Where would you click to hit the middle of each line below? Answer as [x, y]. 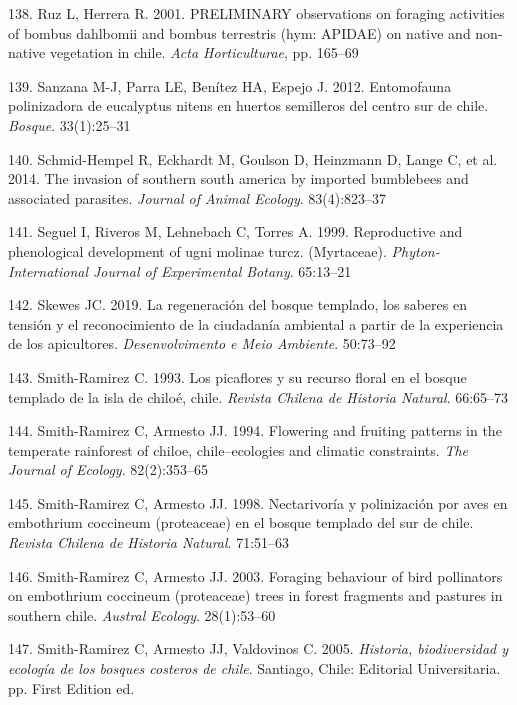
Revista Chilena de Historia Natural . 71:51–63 [149, 542]
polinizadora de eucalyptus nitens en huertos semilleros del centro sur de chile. [248, 105]
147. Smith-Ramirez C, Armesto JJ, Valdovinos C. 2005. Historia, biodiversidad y [258, 648]
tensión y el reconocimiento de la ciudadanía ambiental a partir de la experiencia [256, 323]
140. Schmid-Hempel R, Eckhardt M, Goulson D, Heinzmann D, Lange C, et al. [253, 158]
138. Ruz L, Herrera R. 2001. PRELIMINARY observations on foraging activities [256, 13]
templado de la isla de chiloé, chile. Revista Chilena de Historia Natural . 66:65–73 [258, 396]
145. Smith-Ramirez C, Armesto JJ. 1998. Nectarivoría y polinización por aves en [258, 502]
